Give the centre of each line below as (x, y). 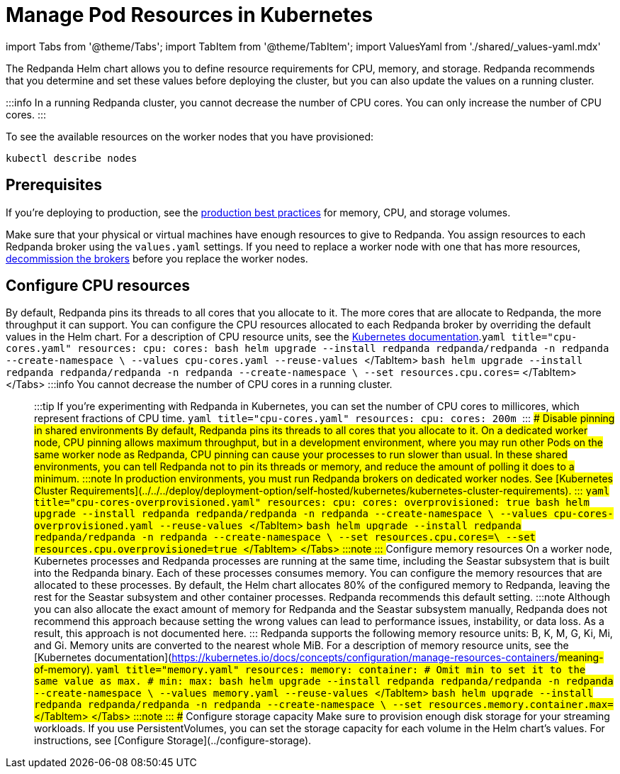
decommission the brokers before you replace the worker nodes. (157, 258)
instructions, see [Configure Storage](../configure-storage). (173, 741)
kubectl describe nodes (72, 158)
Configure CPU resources (98, 286)
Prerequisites (54, 185)
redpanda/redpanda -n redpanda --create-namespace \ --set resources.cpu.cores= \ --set (285, 537)
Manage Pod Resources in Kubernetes (190, 15)
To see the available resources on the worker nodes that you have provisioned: (190, 136)
